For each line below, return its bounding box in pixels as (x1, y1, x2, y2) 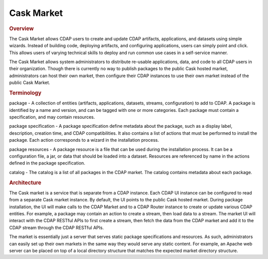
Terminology (9, 89, 42, 96)
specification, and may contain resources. (9, 114, 95, 120)
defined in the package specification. (9, 160, 85, 166)
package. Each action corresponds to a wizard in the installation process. (9, 137, 159, 143)
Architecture (9, 179, 42, 186)
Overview (9, 25, 34, 32)
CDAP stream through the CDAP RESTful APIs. (9, 224, 104, 231)
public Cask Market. (9, 80, 51, 86)
